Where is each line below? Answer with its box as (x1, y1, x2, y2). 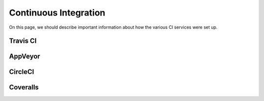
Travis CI (9, 37, 37, 45)
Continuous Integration (9, 7, 106, 18)
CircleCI (9, 68, 34, 76)
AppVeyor (9, 52, 41, 61)
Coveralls (9, 83, 39, 92)
